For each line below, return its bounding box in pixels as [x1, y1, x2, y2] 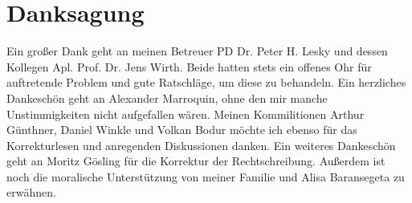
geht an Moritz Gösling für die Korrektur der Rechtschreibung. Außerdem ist [6, 152, 385, 169]
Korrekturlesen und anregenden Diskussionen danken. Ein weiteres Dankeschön [6, 136, 396, 153]
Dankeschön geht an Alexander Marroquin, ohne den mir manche [6, 89, 328, 106]
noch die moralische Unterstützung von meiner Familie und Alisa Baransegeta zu [6, 168, 405, 185]
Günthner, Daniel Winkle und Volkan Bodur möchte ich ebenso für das [6, 121, 357, 138]
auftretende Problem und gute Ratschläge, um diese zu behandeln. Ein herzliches [6, 74, 406, 91]
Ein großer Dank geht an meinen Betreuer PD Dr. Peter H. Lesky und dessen [6, 43, 388, 59]
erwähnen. [6, 184, 56, 201]
